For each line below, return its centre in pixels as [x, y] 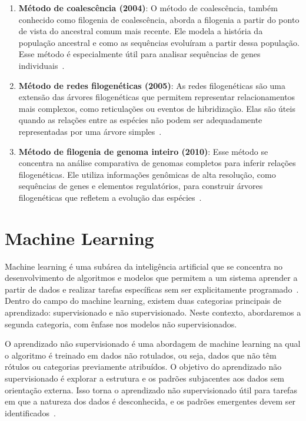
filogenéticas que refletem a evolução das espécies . [110, 197]
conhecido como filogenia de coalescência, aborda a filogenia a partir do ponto [159, 19]
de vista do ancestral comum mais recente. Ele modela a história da [141, 31]
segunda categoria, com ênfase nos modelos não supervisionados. [121, 324]
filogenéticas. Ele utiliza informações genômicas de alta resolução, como [147, 174]
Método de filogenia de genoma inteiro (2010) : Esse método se [143, 151]
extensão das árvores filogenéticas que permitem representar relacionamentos [157, 97]
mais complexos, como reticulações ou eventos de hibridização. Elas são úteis [157, 108]
